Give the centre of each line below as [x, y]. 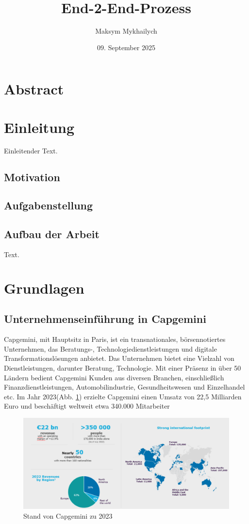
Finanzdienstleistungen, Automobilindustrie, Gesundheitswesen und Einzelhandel [124, 387]
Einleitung [39, 127]
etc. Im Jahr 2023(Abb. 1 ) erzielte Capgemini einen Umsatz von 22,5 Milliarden [123, 396]
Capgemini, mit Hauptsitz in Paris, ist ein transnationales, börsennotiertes [115, 339]
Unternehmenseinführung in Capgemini [105, 319]
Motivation [32, 177]
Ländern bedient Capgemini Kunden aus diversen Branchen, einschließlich [114, 377]
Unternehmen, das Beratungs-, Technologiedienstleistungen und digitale [110, 348]
